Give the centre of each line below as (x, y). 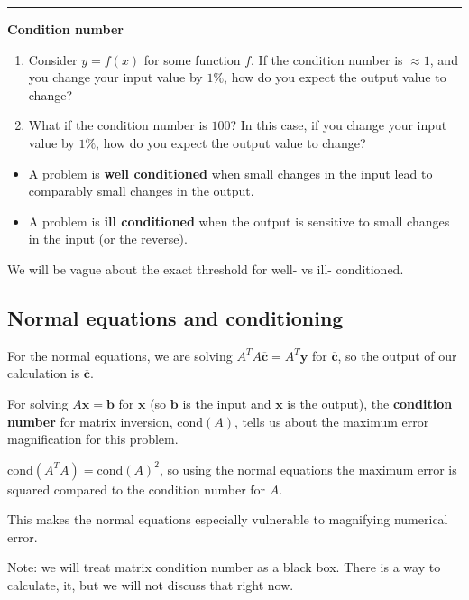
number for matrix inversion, (90, 421)
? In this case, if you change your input (339, 125)
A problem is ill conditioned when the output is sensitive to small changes (239, 221)
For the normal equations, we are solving (120, 355)
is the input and (227, 403)
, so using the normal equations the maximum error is (308, 469)
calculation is (44, 373)
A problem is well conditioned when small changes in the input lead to (230, 173)
